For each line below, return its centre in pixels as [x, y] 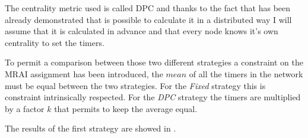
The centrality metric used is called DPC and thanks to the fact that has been [148, 8]
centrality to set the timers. [55, 42]
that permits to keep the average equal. [126, 108]
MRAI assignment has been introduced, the [84, 73]
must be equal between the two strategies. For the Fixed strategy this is [135, 85]
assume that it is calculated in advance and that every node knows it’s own [142, 31]
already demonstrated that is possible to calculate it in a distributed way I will [148, 19]
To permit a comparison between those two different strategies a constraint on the [154, 62]
